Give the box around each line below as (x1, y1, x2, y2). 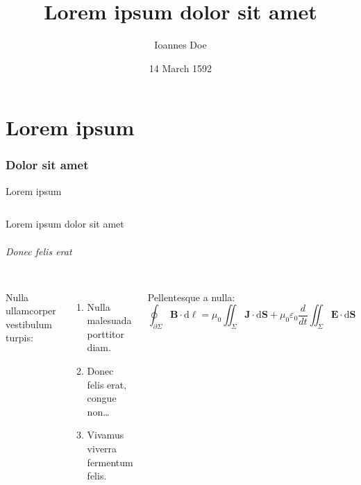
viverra (87, 441, 117, 456)
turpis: (6, 330, 33, 345)
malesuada (87, 313, 132, 327)
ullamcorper (6, 303, 56, 318)
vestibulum (6, 316, 52, 331)
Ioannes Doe (154, 37, 207, 52)
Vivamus (87, 427, 124, 442)
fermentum (87, 454, 133, 469)
